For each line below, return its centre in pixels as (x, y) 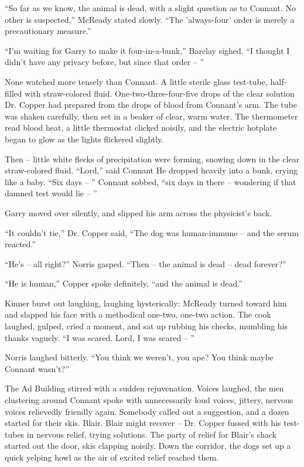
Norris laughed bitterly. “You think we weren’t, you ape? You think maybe (139, 357)
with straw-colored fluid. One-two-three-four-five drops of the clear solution (160, 93)
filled (13, 93)
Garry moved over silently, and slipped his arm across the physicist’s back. (139, 212)
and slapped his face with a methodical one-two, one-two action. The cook (138, 314)
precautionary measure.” (48, 31)
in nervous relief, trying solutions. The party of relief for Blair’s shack (152, 434)
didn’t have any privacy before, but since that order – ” (105, 62)
